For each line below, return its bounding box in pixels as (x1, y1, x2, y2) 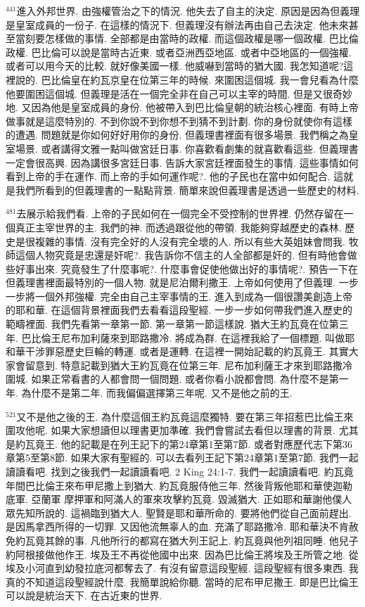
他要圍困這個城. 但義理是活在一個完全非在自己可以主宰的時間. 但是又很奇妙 (6, 86, 353, 101)
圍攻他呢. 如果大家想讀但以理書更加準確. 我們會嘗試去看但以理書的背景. (6, 423, 335, 437)
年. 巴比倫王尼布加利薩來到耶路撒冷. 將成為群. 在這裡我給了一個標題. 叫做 (6, 330, 345, 345)
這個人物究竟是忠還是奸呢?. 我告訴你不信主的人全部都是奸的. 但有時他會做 (15, 248, 357, 262)
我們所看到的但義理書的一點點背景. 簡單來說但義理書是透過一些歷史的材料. (15, 182, 359, 197)
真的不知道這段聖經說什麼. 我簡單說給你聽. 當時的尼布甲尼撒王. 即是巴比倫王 (6, 574, 359, 589)
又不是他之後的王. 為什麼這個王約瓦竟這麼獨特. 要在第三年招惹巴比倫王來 (16, 409, 354, 423)
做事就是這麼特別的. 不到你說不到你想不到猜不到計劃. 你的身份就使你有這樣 (6, 113, 353, 128)
